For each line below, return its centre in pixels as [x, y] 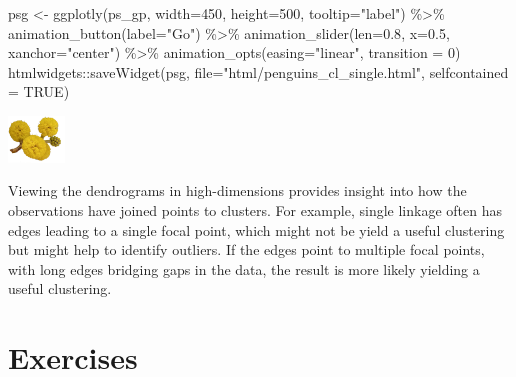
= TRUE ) [39, 91]
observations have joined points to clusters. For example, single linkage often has [255, 209]
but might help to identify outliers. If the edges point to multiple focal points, [246, 249]
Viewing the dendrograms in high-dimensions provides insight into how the [237, 190]
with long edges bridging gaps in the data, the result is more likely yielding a [244, 268]
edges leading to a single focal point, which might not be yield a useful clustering [256, 229]
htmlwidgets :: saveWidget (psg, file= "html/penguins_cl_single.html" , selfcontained [258, 71]
